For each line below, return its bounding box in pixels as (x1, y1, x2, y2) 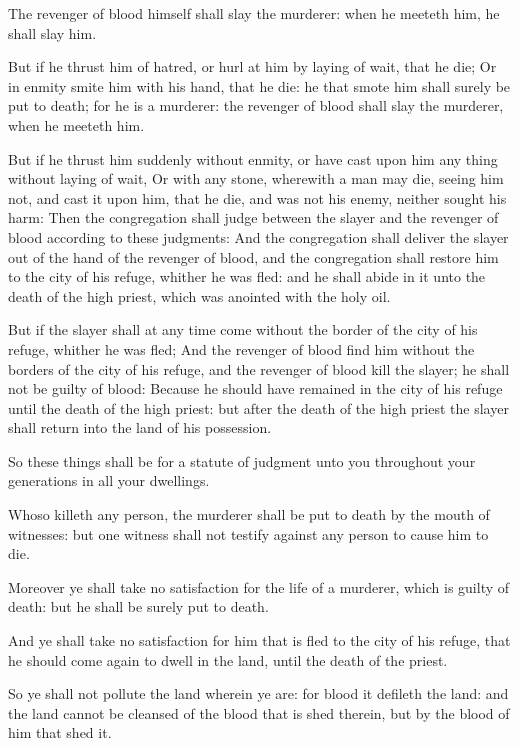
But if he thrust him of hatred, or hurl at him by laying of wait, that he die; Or (8, 56, 497, 77)
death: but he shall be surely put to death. (8, 596, 269, 617)
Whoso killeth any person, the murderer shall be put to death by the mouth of (8, 504, 490, 525)
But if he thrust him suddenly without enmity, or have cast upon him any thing (8, 148, 498, 169)
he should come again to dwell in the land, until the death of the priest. (8, 649, 448, 670)
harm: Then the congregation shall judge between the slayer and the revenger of (8, 207, 499, 228)
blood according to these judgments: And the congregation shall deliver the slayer (8, 226, 509, 247)
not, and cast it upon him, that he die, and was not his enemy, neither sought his (8, 187, 507, 208)
